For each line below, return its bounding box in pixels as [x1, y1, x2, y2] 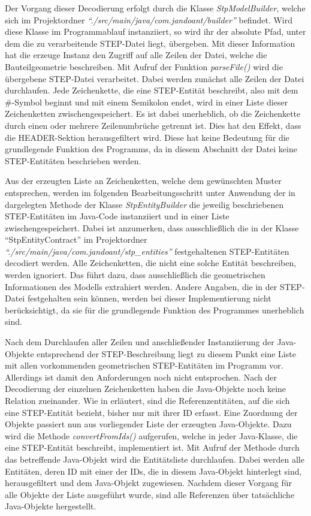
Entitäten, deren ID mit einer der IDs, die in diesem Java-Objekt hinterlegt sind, [5, 464, 302, 477]
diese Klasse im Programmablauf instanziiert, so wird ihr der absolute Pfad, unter [5, 25, 306, 38]
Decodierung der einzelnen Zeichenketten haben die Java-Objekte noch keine [5, 382, 286, 395]
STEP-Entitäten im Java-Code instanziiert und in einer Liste [5, 210, 230, 222]
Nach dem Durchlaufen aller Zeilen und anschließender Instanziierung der [5, 336, 274, 348]
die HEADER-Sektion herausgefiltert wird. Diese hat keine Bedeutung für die [5, 131, 289, 143]
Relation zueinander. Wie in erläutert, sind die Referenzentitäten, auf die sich [5, 394, 290, 406]
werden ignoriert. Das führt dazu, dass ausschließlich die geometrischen [5, 268, 265, 281]
